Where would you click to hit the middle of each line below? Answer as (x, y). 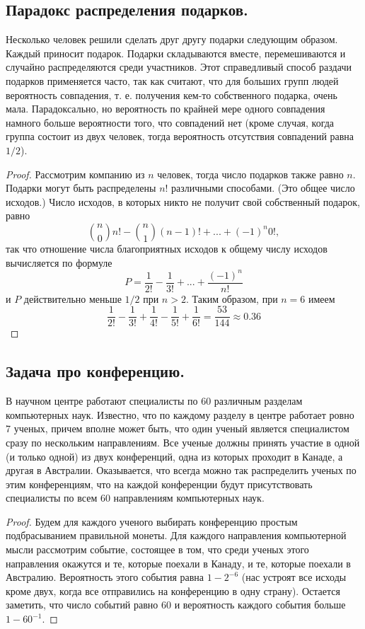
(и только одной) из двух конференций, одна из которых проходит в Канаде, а (174, 456)
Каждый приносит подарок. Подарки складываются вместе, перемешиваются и (176, 53)
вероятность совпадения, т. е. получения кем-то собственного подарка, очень (172, 94)
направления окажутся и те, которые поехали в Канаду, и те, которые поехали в (178, 563)
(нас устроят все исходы (294, 577)
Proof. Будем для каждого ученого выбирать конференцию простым (152, 521)
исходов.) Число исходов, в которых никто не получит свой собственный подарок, (183, 201)
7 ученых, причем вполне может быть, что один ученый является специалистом (178, 428)
